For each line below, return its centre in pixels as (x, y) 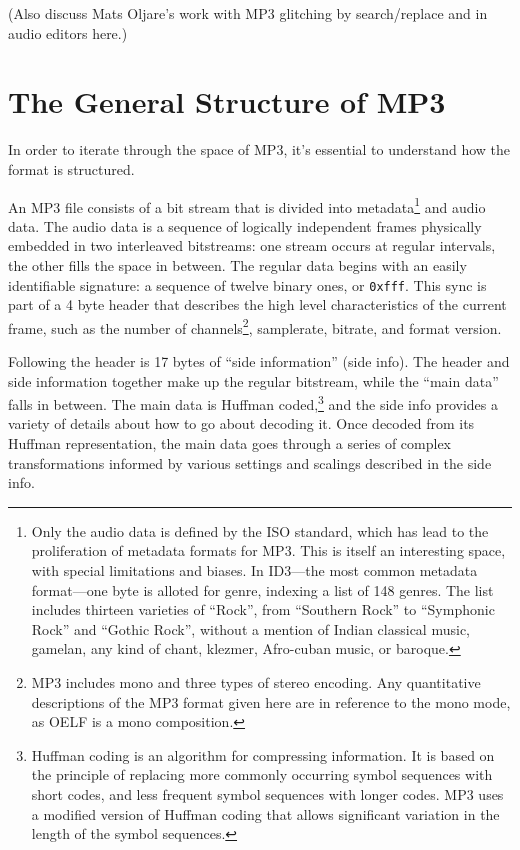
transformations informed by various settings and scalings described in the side (250, 462)
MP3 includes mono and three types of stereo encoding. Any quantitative (256, 682)
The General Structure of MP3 (227, 101)
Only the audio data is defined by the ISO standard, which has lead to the (260, 530)
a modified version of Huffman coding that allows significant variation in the (265, 813)
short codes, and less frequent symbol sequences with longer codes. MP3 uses (267, 793)
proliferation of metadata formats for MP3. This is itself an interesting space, (268, 550)
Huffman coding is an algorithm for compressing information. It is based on (263, 754)
